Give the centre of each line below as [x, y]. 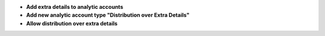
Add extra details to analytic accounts [75, 7]
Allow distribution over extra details [72, 23]
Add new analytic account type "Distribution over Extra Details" [108, 15]
